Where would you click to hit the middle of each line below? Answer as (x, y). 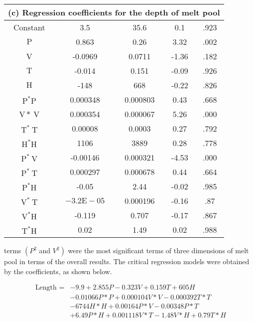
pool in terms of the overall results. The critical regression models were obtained (127, 261)
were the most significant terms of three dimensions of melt (158, 250)
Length (46, 288)
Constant (29, 27)
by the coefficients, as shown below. (58, 271)
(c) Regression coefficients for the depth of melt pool (114, 12)
